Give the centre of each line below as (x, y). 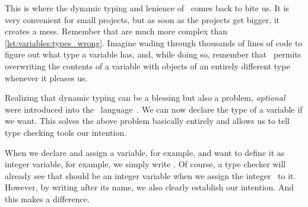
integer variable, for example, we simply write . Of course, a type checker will (145, 164)
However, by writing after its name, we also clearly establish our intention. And (149, 187)
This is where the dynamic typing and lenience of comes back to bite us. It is (147, 8)
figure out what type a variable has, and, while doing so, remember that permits (153, 54)
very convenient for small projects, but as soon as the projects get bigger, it (142, 19)
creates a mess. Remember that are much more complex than (116, 31)
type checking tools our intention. (66, 132)
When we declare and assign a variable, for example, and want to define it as (145, 152)
